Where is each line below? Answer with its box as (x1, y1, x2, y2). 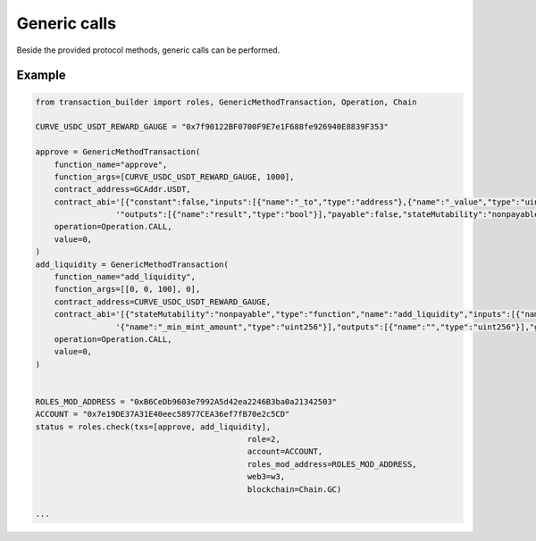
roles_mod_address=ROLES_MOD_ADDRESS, (247, 459, 417, 469)
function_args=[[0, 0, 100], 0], (54, 284, 201, 295)
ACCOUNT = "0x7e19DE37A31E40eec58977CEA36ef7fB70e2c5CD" (35, 409, 290, 420)
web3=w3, (247, 471, 286, 482)
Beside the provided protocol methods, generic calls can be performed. (16, 45, 281, 55)
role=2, (247, 434, 281, 445)
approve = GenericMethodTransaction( (35, 147, 201, 157)
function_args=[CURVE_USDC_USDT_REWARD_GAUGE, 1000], (54, 171, 295, 182)
